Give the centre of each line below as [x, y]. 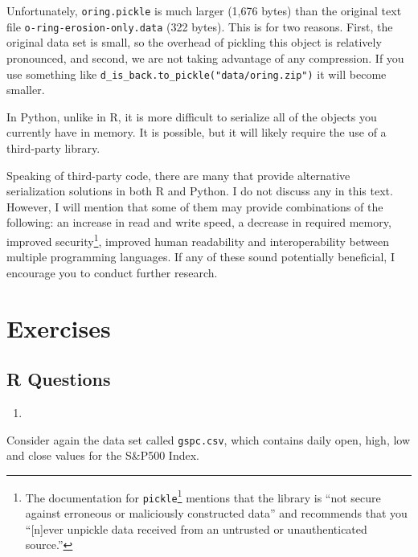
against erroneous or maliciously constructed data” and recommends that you [216, 513]
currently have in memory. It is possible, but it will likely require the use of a [197, 132]
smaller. [26, 90]
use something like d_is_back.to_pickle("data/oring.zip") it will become [197, 74]
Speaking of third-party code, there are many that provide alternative [178, 175]
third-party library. [53, 147]
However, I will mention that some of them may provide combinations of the [195, 206]
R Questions [59, 379]
